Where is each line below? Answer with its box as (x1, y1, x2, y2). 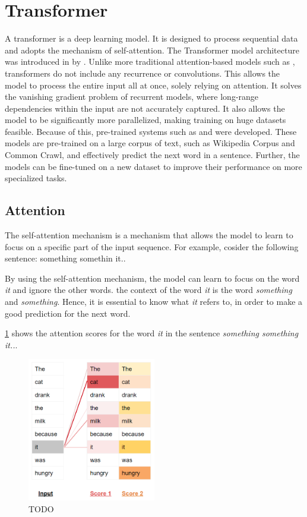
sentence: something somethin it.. (5, 252, 126, 264)
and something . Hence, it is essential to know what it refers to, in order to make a (5, 295, 303, 308)
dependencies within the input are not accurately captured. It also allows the (5, 102, 285, 114)
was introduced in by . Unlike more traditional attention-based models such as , (5, 55, 295, 68)
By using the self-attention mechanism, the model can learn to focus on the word (5, 272, 300, 284)
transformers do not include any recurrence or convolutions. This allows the (5, 67, 280, 79)
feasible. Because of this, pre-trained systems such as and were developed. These (5, 125, 297, 137)
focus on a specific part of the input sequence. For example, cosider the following (5, 240, 299, 253)
